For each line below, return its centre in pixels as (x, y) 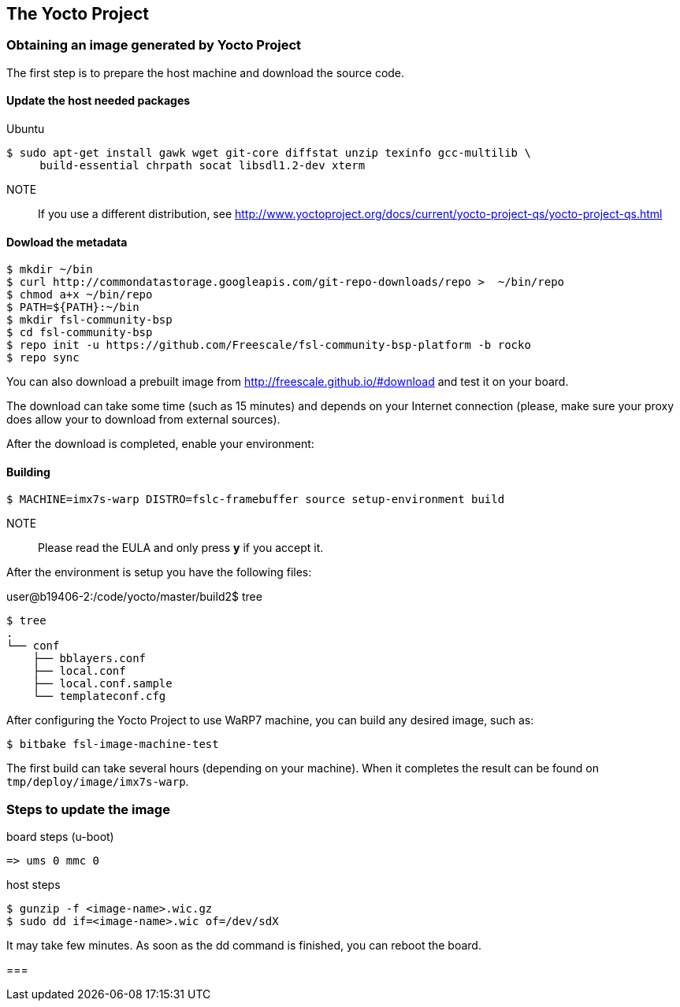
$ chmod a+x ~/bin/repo (80, 295)
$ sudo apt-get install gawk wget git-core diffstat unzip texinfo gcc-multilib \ (269, 153)
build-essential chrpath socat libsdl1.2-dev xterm (203, 166)
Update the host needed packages (98, 101)
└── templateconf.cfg (99, 696)
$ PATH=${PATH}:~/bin (73, 307)
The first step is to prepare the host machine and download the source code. (206, 72)
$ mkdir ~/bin (50, 270)
